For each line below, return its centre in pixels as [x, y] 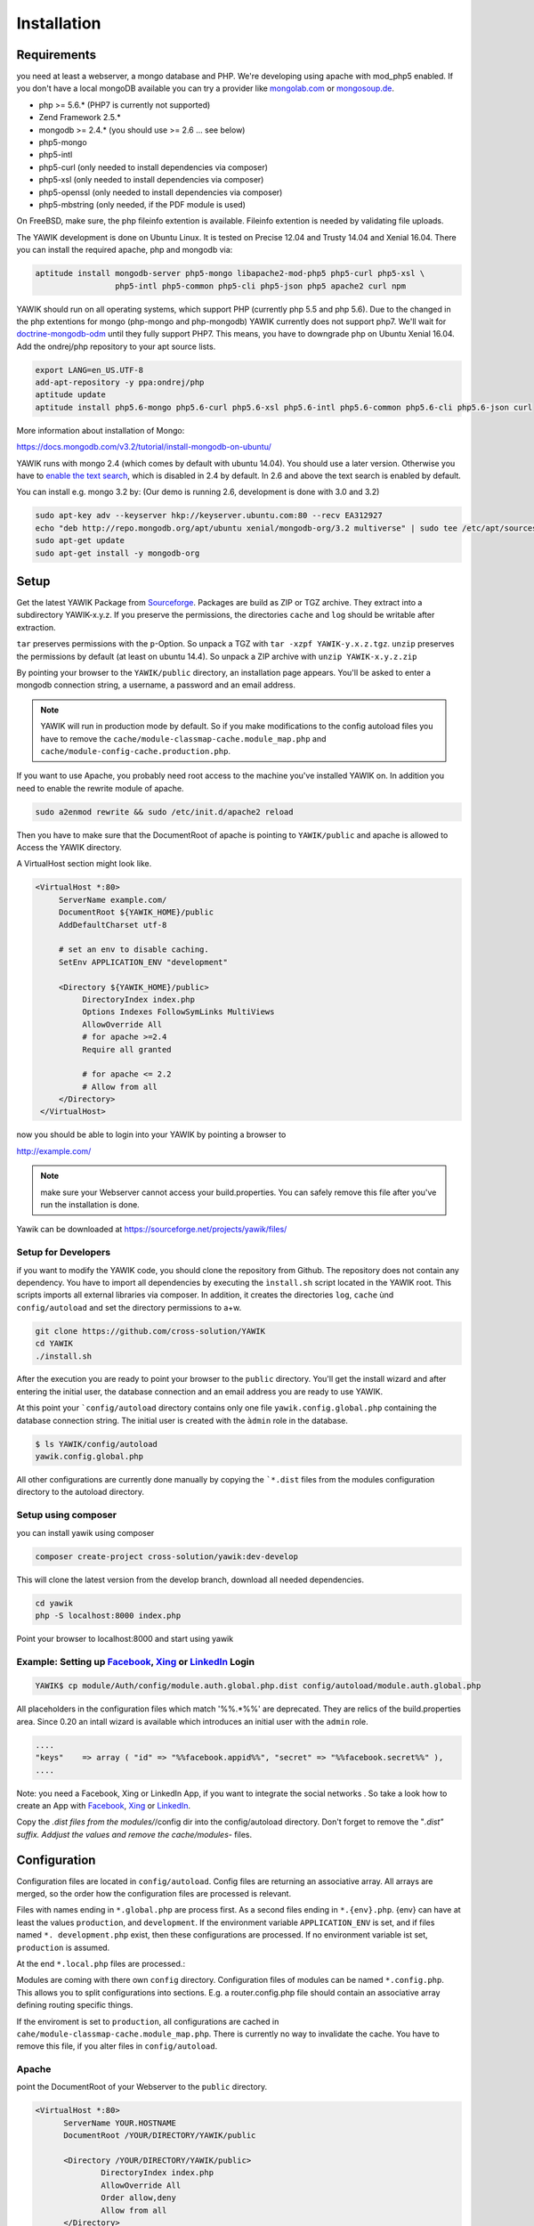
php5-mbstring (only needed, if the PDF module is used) [142, 204]
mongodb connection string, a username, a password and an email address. [156, 685]
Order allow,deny [139, 2198]
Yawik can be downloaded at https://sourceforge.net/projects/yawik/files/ [152, 1230]
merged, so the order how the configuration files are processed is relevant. [154, 1894]
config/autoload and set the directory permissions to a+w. [129, 1307]
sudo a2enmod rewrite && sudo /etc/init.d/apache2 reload [164, 812]
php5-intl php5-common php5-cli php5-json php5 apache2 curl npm [260, 286]
